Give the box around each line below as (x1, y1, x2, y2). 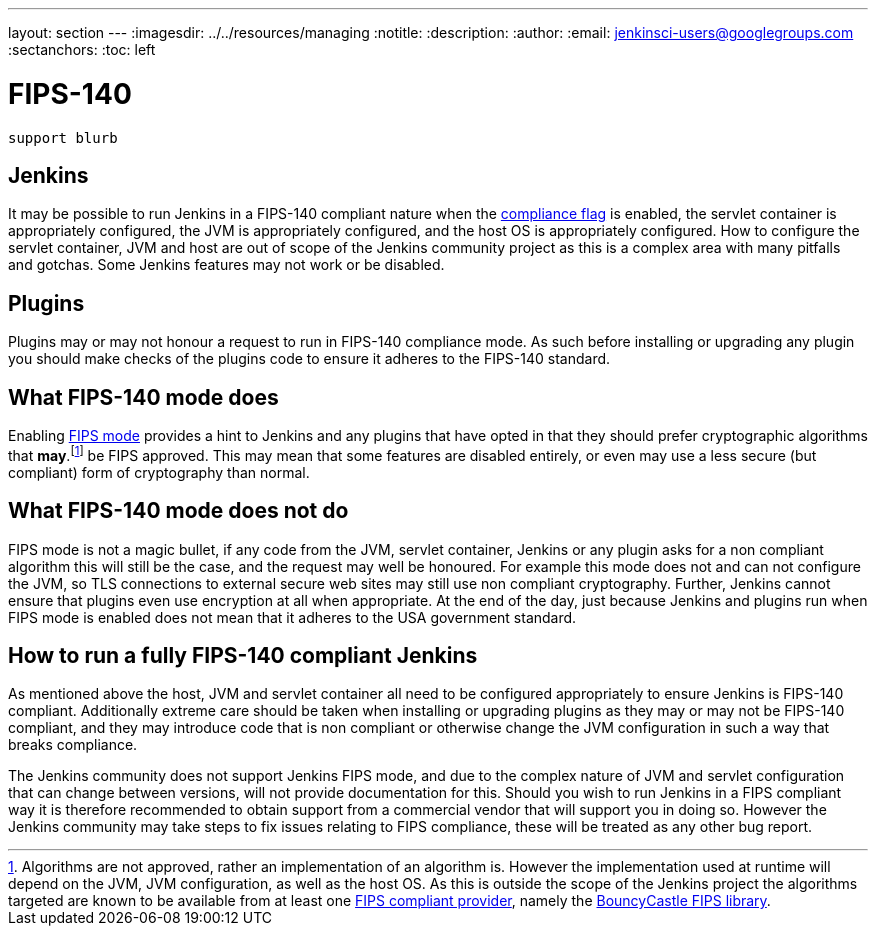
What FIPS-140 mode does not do (8, 498, 349, 524)
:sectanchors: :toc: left (8, 41, 156, 58)
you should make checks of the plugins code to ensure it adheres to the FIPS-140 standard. (8, 350, 611, 368)
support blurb (8, 129, 118, 146)
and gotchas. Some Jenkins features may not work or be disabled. (8, 256, 445, 274)
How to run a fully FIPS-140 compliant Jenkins (8, 642, 478, 668)
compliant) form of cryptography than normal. (8, 463, 310, 481)
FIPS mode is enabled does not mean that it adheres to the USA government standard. (8, 608, 577, 626)
